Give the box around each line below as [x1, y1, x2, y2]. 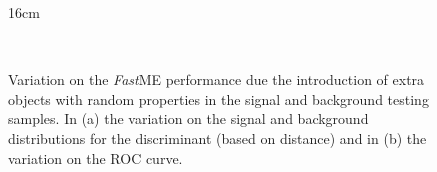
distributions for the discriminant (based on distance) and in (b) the [8, 127, 427, 148]
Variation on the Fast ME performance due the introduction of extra [8, 69, 425, 90]
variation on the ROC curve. [8, 147, 183, 168]
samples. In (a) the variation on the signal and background [8, 108, 369, 129]
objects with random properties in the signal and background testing [8, 88, 429, 109]
